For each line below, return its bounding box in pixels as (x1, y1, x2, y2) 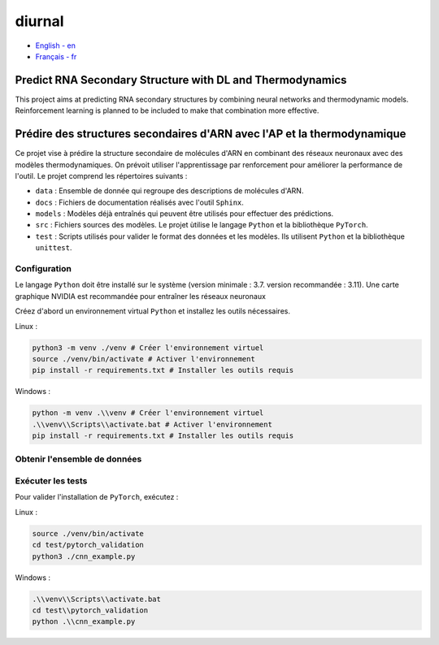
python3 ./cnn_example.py (32, 552, 136, 561)
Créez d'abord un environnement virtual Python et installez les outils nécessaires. (15, 306, 290, 316)
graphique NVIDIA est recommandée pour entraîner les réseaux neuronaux (15, 291, 266, 301)
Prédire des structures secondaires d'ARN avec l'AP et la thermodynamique (15, 127, 406, 141)
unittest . (35, 243, 72, 253)
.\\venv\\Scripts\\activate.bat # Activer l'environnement (32, 419, 272, 429)
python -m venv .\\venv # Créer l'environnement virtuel (32, 409, 264, 418)
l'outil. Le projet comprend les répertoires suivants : (15, 171, 188, 180)
